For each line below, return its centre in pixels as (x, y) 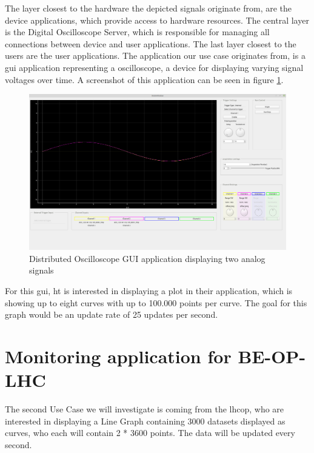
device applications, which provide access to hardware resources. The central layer (157, 20)
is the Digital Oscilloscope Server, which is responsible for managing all (137, 32)
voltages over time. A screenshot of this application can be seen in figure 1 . (144, 79)
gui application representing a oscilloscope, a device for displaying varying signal (154, 67)
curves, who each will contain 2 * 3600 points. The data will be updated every (150, 433)
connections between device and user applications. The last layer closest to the (151, 43)
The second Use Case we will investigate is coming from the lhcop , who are (145, 409)
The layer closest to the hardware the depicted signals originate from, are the (149, 8)
